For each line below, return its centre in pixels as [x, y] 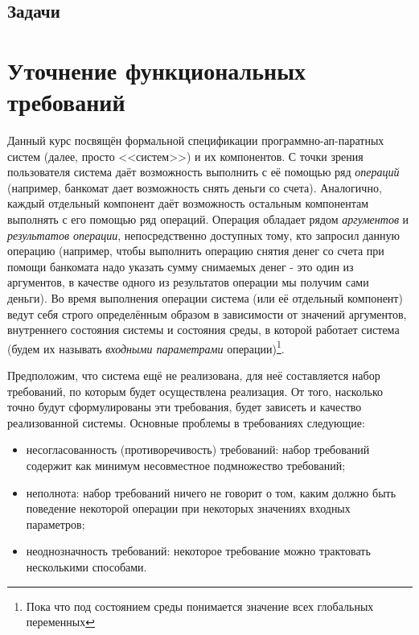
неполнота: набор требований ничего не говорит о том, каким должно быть [211, 492]
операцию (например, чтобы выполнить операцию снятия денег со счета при [196, 251]
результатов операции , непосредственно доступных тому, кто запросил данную [203, 235]
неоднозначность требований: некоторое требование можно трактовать [198, 551]
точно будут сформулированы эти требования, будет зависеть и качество [185, 407]
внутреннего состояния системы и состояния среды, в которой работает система [203, 330]
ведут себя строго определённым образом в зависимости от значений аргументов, [207, 313]
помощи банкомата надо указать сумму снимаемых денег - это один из [181, 266]
